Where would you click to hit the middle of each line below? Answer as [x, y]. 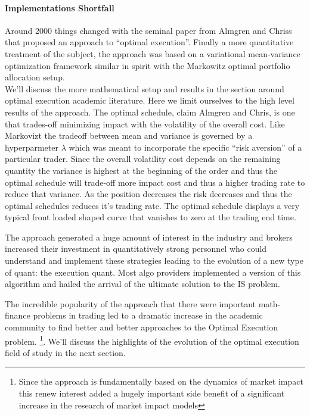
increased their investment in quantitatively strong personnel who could [136, 249]
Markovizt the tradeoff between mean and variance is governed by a [129, 135]
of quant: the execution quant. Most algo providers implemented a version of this [153, 272]
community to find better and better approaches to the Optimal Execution [142, 327]
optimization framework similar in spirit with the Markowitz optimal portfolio [148, 65]
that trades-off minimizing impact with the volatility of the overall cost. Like [145, 124]
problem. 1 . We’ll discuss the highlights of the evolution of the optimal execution [152, 340]
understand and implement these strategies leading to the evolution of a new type [154, 260]
